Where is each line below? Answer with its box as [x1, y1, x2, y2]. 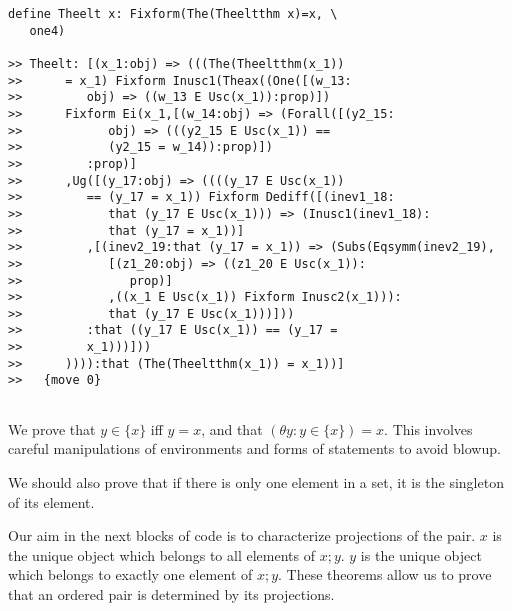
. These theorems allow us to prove [278, 564, 492, 585]
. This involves [384, 418, 473, 439]
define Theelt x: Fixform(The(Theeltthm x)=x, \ [8, 7, 338, 21]
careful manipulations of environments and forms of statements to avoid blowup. [8, 438, 501, 459]
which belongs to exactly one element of [8, 564, 253, 585]
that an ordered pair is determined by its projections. [8, 583, 335, 604]
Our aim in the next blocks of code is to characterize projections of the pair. [8, 525, 476, 546]
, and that [201, 418, 263, 439]
